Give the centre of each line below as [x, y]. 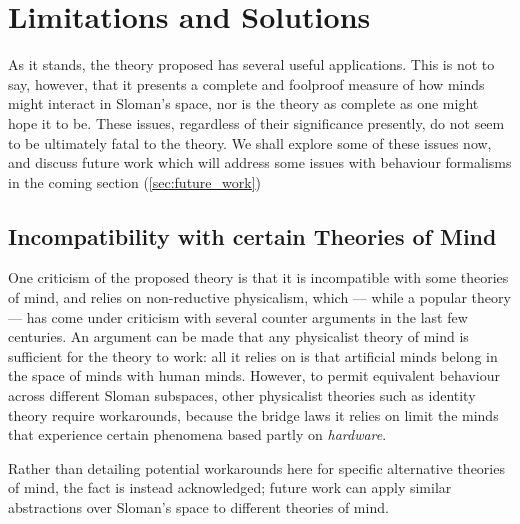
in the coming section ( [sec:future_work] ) [135, 181]
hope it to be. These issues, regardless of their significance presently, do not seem [256, 122]
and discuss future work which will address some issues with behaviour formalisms [260, 162]
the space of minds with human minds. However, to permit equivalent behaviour [254, 375]
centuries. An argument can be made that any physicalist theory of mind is [238, 336]
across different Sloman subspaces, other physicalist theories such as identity [242, 395]
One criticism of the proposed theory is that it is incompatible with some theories [258, 277]
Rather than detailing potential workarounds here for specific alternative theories [256, 467]
